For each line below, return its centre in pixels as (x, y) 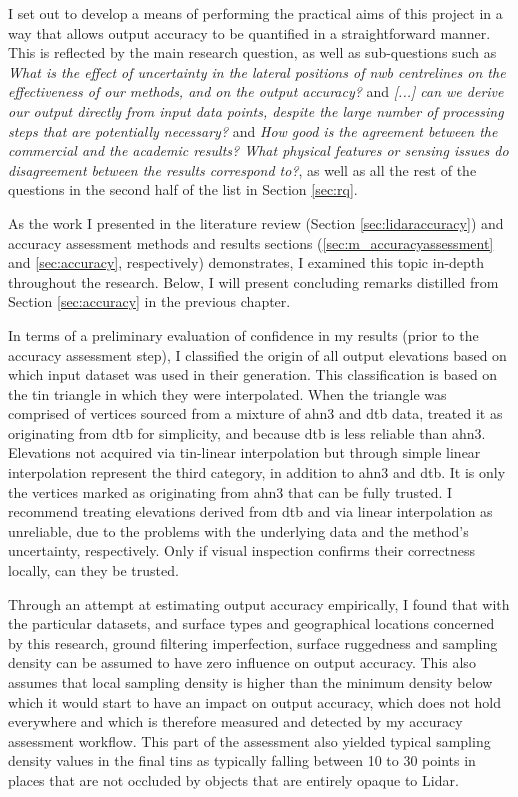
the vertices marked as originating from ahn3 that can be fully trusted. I (230, 491)
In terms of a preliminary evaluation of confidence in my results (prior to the (243, 334)
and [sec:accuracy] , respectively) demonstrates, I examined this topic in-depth (246, 262)
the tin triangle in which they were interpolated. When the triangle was (227, 393)
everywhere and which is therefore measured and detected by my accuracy (235, 721)
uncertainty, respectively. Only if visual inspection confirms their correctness (241, 550)
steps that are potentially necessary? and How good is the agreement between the (253, 130)
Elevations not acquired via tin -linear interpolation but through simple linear (244, 452)
